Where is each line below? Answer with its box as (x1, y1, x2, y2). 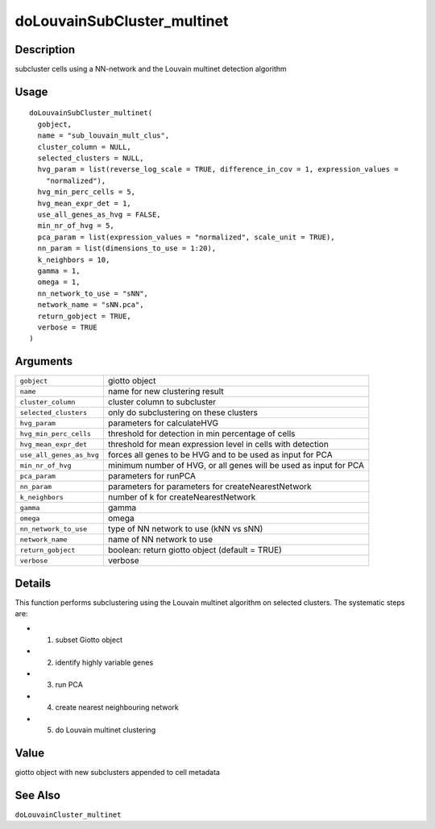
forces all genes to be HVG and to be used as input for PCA (107, 450, 333, 461)
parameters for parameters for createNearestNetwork (107, 481, 312, 492)
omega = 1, (37, 278, 81, 287)
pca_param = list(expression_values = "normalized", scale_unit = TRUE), (37, 232, 335, 242)
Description (14, 43, 76, 56)
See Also (14, 788, 60, 802)
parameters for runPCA (107, 470, 197, 482)
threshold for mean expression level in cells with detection (107, 439, 329, 450)
